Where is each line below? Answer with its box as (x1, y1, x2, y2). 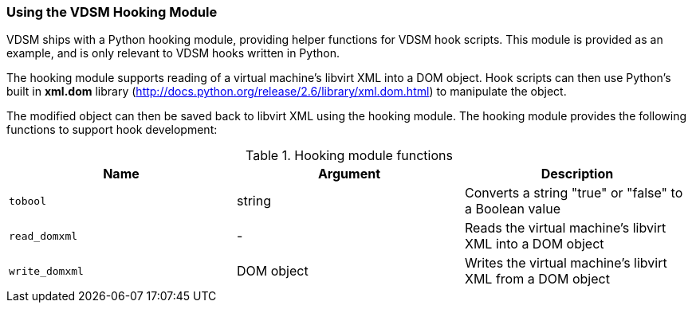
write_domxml (9, 264, 84, 277)
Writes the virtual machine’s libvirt (464, 255, 667, 272)
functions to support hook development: (6, 123, 218, 137)
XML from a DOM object (464, 271, 610, 287)
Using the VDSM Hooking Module (6, 4, 218, 20)
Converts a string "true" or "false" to (464, 185, 683, 201)
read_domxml (9, 229, 78, 242)
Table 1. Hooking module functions (246, 147, 453, 164)
